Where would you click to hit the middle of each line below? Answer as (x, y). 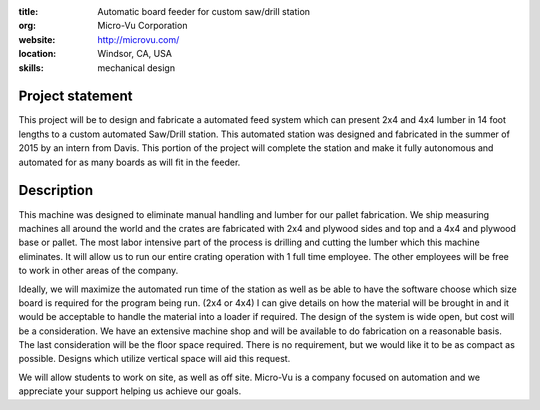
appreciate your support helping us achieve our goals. (130, 391)
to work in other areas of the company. (98, 271)
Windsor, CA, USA (134, 54)
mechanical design (136, 67)
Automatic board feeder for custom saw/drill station (203, 11)
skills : (31, 67)
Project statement (75, 96)
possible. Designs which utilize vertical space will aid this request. (154, 359)
